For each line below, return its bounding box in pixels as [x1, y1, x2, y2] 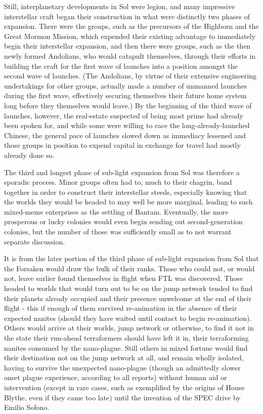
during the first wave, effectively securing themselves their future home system [4, 90, 247, 101]
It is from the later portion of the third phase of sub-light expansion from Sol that [4, 253, 259, 264]
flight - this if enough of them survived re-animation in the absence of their [4, 303, 237, 313]
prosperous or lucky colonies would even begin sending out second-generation [4, 216, 243, 227]
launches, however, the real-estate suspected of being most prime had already [4, 110, 244, 120]
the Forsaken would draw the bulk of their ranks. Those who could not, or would [4, 263, 255, 273]
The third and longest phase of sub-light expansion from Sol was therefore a [4, 167, 240, 177]
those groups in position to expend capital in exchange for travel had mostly [4, 140, 241, 150]
